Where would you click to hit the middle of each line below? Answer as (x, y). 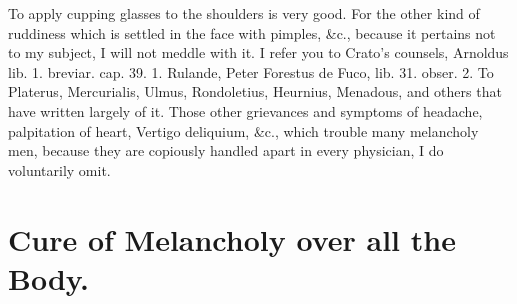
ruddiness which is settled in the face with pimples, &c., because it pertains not (252, 32)
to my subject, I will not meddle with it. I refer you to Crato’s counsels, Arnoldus (258, 52)
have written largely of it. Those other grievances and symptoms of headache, (245, 110)
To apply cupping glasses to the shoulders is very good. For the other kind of (244, 13)
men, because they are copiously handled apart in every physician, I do (226, 150)
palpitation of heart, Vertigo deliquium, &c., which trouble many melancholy (243, 130)
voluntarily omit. (59, 169)
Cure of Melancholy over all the (232, 238)
